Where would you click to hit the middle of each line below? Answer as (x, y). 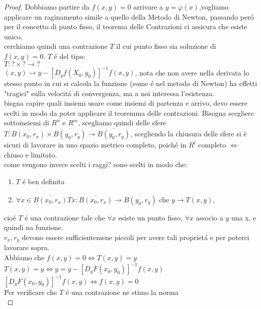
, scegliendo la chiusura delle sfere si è (189, 134)
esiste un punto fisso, (150, 217)
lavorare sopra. (27, 247)
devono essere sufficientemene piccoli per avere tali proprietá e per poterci (136, 237)
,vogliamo (214, 7)
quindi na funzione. (34, 227)
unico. (13, 36)
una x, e (244, 217)
